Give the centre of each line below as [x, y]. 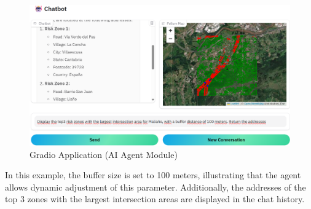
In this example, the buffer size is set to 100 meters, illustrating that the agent [153, 175]
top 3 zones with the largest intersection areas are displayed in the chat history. [155, 199]
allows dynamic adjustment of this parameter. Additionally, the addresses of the [155, 187]
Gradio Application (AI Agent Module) [104, 154]
